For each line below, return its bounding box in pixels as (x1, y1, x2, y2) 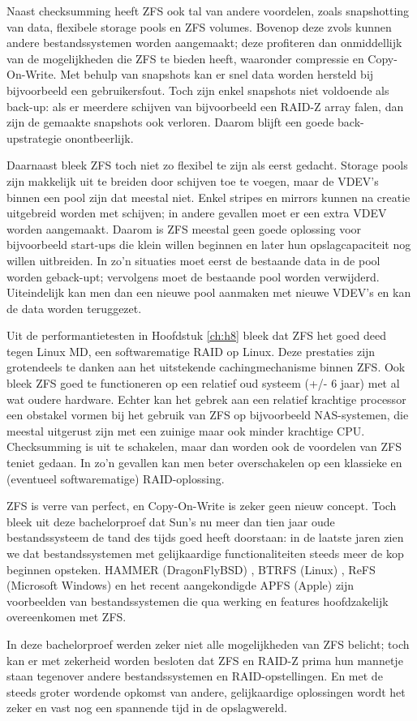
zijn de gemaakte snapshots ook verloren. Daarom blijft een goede (6, 114, 334, 131)
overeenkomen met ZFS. (6, 608, 127, 625)
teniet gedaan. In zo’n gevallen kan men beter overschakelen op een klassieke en (6, 454, 402, 471)
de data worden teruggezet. (6, 299, 142, 316)
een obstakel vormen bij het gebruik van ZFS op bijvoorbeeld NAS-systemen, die (6, 406, 409, 423)
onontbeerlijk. (65, 129, 134, 146)
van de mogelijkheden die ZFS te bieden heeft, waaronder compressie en (6, 49, 364, 67)
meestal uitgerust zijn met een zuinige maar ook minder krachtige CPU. (6, 422, 365, 439)
